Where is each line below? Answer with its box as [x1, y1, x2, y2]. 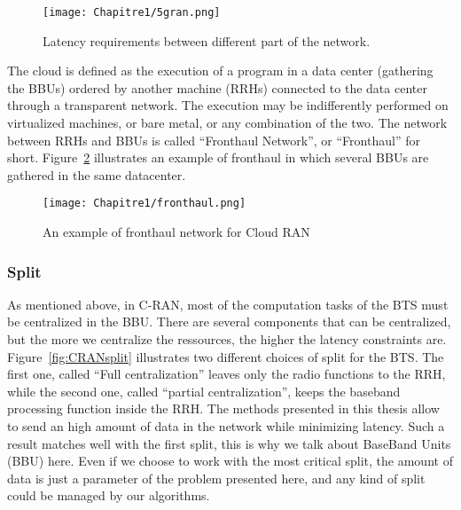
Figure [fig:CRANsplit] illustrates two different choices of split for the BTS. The [7, 347, 444, 365]
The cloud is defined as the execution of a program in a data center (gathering [7, 61, 434, 80]
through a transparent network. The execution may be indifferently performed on [7, 96, 449, 114]
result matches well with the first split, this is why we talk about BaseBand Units [7, 434, 451, 452]
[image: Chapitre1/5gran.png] [43, 6, 221, 19]
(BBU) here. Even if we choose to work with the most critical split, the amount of [7, 451, 453, 470]
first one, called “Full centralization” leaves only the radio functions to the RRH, [7, 365, 446, 383]
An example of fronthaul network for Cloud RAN [43, 223, 310, 241]
